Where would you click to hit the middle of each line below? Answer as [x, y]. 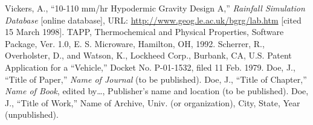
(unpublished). [32, 114]
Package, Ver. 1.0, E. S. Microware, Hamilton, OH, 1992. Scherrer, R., [135, 43]
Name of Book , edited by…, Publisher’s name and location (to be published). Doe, [157, 91]
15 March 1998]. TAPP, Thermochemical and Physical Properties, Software [144, 32]
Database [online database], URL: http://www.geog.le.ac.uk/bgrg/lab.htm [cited [153, 20]
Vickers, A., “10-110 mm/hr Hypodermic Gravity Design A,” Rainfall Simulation [155, 8]
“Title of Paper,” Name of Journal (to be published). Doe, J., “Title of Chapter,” [156, 79]
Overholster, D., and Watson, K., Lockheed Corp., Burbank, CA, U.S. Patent [148, 55]
